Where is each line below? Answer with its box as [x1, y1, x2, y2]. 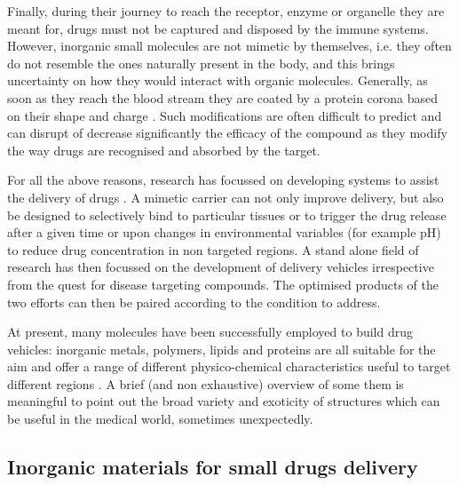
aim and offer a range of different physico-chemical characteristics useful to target [7, 357, 451, 376]
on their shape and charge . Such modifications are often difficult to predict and [7, 106, 442, 124]
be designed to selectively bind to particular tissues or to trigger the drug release [7, 205, 447, 224]
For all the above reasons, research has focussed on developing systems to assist [7, 171, 439, 189]
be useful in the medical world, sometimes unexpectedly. [7, 409, 313, 428]
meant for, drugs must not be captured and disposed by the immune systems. [7, 19, 429, 37]
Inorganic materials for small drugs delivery [7, 453, 418, 481]
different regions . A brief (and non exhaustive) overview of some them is [7, 374, 404, 393]
